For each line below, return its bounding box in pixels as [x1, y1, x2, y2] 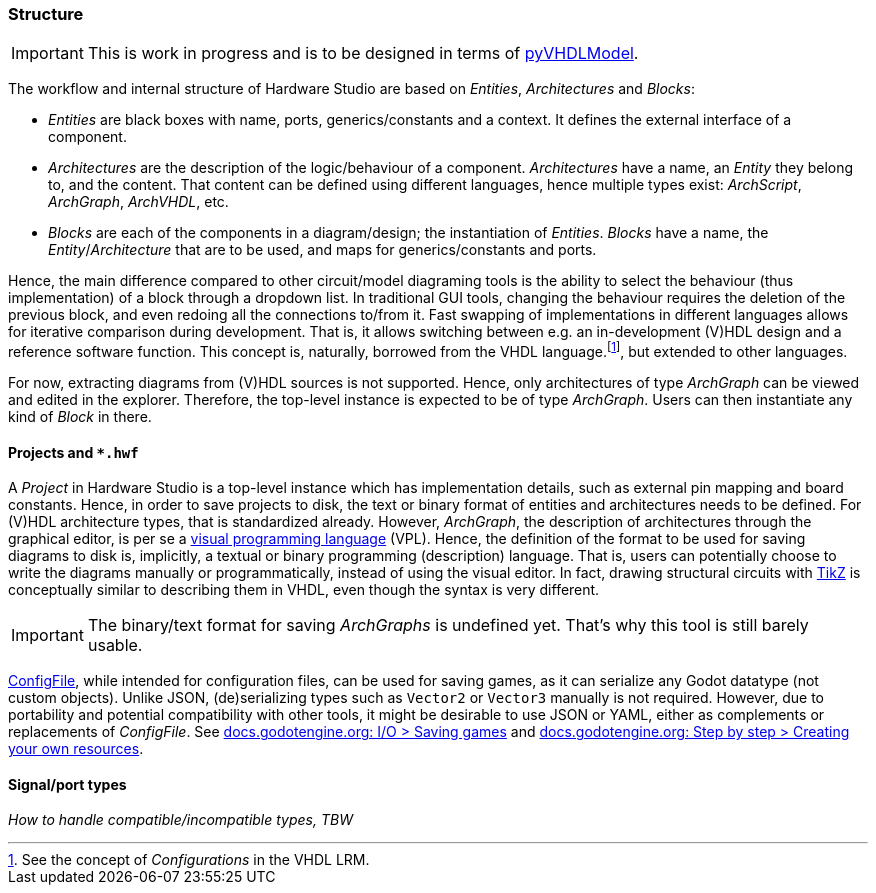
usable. [87, 635, 143, 656]
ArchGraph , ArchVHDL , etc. [48, 193, 229, 211]
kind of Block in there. [8, 408, 152, 426]
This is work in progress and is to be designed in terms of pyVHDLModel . [87, 43, 639, 64]
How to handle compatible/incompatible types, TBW [8, 811, 353, 829]
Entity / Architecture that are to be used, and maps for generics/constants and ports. [48, 241, 597, 259]
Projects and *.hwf [8, 443, 139, 461]
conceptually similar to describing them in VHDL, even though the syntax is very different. [8, 581, 600, 599]
